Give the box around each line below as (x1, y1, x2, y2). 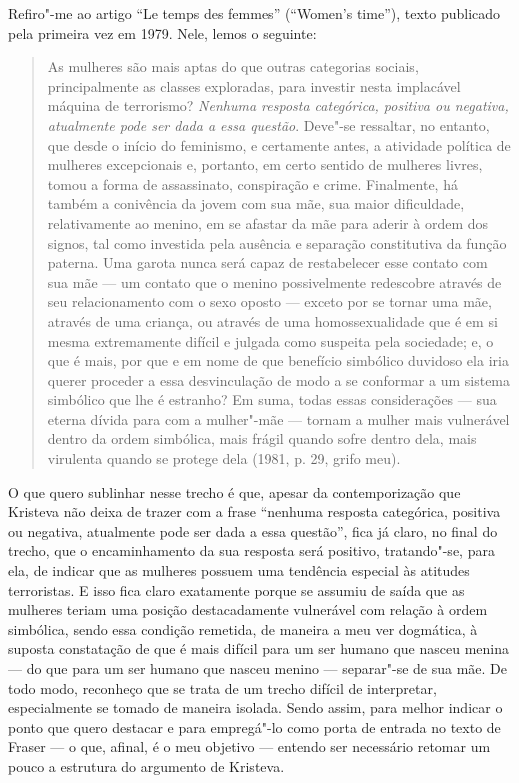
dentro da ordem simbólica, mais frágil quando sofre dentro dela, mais (47, 428, 477, 449)
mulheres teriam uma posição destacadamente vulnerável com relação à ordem (8, 599, 488, 620)
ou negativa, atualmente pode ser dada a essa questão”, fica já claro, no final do (8, 520, 498, 541)
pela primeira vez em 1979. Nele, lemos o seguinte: (8, 22, 317, 43)
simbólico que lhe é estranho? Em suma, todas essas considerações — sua (47, 389, 497, 410)
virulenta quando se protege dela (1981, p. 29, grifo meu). (47, 448, 401, 469)
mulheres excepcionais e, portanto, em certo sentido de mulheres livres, (47, 154, 483, 175)
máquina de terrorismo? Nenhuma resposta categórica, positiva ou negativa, (47, 95, 509, 116)
